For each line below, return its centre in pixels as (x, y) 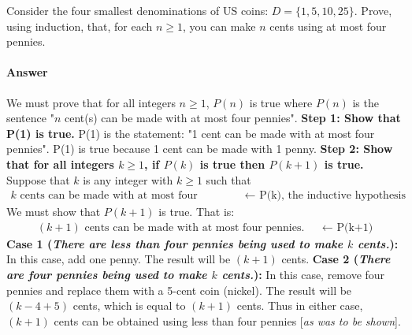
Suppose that (38, 179)
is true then (232, 164)
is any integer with (128, 179)
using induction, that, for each (80, 26)
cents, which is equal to (129, 305)
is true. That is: (197, 212)
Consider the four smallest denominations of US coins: (137, 10)
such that (228, 179)
